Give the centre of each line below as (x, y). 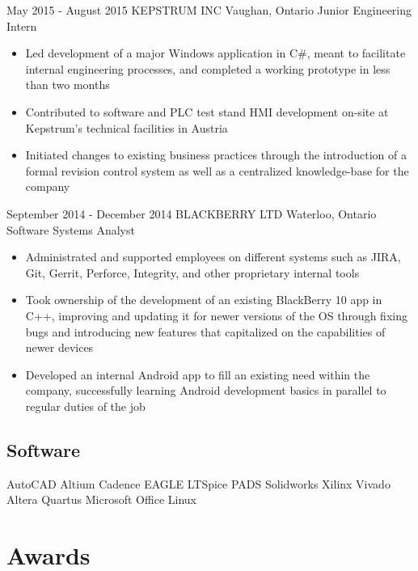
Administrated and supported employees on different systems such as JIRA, (213, 257)
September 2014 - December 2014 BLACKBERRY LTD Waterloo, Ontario (192, 213)
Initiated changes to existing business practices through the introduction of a (216, 155)
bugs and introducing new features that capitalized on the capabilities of (205, 331)
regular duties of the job (85, 406)
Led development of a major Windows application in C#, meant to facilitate (215, 53)
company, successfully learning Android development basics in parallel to (206, 390)
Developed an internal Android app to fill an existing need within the (198, 374)
